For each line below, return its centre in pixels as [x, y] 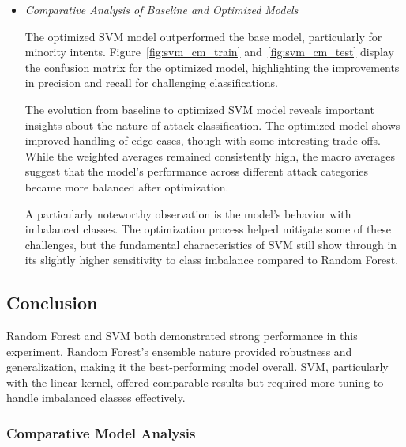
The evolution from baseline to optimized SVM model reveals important [199, 109]
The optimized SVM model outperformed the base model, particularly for [203, 36]
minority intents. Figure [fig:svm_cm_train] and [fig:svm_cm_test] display [209, 52]
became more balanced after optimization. [127, 186]
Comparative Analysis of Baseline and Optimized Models [162, 9]
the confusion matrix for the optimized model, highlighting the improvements [212, 67]
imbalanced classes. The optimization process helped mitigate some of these [208, 229]
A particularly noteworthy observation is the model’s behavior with [188, 213]
